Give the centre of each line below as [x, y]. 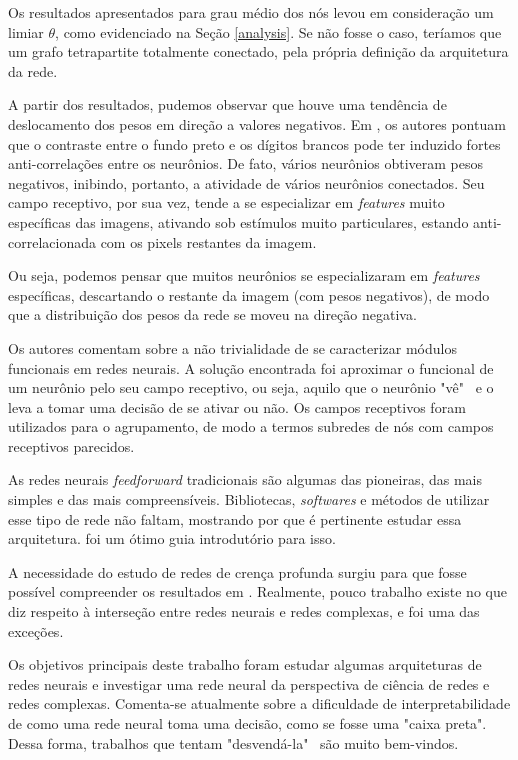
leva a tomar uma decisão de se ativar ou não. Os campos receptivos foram [237, 406]
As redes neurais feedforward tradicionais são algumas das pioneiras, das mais [245, 479]
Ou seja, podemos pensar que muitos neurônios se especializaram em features [244, 275]
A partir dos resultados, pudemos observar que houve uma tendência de [227, 104]
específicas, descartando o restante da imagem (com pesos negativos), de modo [249, 294]
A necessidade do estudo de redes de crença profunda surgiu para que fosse [237, 571]
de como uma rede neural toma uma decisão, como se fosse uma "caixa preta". [247, 723]
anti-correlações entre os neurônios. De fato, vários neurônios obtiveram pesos [246, 163]
